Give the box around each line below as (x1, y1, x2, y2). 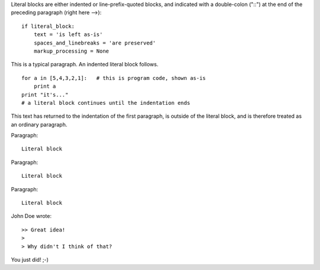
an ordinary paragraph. (11, 121, 68, 128)
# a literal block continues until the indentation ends (21, 99, 191, 106)
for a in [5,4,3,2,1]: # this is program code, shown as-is (21, 75, 206, 81)
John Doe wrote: (11, 213, 52, 220)
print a (33, 83, 56, 90)
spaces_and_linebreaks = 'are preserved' (33, 39, 156, 46)
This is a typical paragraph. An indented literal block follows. (11, 61, 159, 68)
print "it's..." (21, 91, 69, 98)
